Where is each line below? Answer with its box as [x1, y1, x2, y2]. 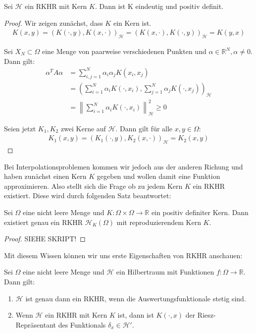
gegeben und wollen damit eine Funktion [97, 171, 220, 181]
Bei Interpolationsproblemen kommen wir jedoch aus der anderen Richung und [4, 161, 243, 171]
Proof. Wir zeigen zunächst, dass [4, 17, 103, 28]
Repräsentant [15, 319, 56, 330]
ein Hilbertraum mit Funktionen [116, 267, 214, 277]
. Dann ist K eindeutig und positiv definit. [95, 1, 223, 11]
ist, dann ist [117, 310, 154, 320]
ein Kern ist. [113, 17, 152, 28]
